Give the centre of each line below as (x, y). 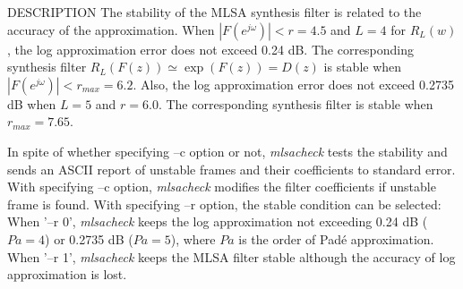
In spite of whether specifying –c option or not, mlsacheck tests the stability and (227, 151)
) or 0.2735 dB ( (89, 238)
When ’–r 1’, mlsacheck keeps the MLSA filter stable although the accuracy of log (231, 256)
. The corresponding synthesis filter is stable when (296, 103)
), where (193, 238)
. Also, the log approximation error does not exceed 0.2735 (293, 84)
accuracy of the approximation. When (111, 29)
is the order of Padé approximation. (336, 238)
